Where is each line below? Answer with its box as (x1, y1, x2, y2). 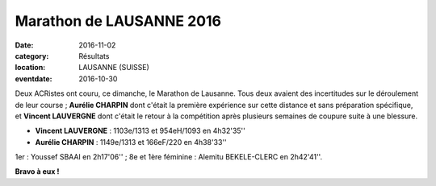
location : (15, 63, 46, 72)
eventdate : (15, 73, 52, 84)
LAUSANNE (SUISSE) (78, 63, 149, 72)
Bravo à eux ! (15, 167, 60, 176)
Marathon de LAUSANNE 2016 (15, 12, 222, 30)
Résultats (78, 51, 110, 60)
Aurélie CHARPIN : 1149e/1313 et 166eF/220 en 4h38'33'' (35, 137, 228, 147)
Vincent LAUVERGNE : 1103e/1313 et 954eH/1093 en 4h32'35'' (35, 126, 246, 136)
